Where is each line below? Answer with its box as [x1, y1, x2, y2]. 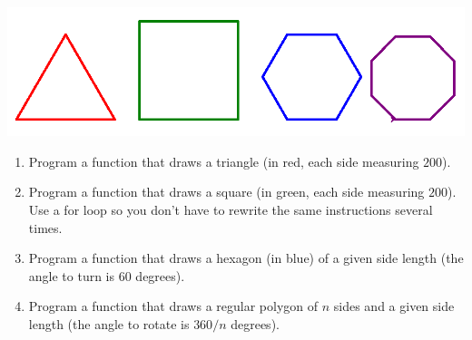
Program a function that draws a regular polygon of [28, 296, 319, 316]
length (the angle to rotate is [28, 314, 190, 333]
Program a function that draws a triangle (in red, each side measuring [28, 151, 419, 170]
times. [28, 218, 63, 237]
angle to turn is [28, 266, 115, 285]
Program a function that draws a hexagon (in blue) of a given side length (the [28, 248, 464, 267]
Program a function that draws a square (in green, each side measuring [28, 182, 425, 201]
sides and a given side [333, 296, 455, 316]
